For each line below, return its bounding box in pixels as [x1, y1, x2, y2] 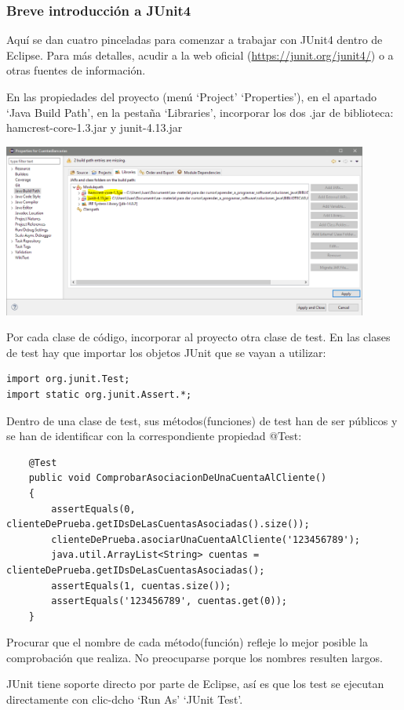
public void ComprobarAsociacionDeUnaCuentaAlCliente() [28, 472, 327, 484]
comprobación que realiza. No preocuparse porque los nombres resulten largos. [6, 649, 383, 665]
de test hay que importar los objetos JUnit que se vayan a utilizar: [6, 344, 326, 360]
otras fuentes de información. [6, 62, 146, 78]
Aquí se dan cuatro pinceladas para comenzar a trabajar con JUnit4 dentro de [6, 31, 383, 48]
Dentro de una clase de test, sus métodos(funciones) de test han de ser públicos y [6, 412, 398, 428]
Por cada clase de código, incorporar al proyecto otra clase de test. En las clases [6, 329, 391, 345]
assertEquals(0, [51, 503, 136, 515]
